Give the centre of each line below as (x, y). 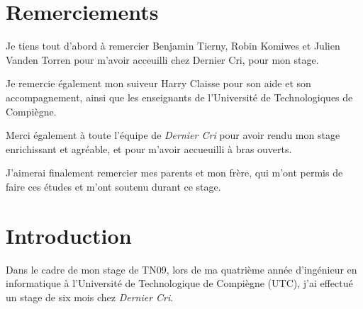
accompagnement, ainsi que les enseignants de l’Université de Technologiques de (179, 97)
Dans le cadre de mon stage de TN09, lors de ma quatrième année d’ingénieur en (181, 269)
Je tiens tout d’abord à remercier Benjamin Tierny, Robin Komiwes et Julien (173, 46)
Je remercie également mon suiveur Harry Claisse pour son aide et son (158, 83)
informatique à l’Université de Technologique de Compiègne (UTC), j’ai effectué (179, 283)
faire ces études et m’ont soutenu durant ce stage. (113, 186)
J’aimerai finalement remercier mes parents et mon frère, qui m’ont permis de (174, 173)
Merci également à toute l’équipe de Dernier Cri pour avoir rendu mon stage (173, 135)
